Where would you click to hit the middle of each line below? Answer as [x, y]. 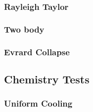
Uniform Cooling [38, 103]
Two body [24, 29]
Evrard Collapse [37, 52]
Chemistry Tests [47, 79]
